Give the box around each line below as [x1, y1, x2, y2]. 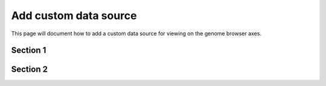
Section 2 [11, 64, 48, 75]
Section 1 [11, 45, 46, 56]
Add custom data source [11, 9, 137, 22]
